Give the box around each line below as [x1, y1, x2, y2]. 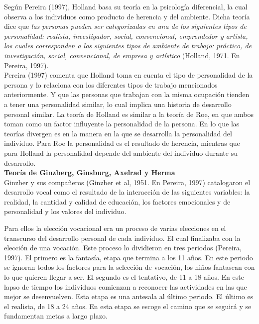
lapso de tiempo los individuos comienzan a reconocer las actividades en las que [4, 281, 247, 292]
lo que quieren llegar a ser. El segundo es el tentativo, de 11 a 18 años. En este [4, 272, 244, 282]
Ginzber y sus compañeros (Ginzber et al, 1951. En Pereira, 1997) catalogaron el [4, 177, 251, 187]
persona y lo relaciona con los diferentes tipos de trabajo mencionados [4, 79, 218, 90]
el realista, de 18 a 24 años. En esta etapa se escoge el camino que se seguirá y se [4, 301, 252, 311]
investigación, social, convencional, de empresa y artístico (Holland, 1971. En [4, 50, 240, 60]
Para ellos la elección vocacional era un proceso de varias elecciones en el [4, 223, 226, 233]
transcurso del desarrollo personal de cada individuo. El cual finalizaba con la [4, 232, 241, 243]
